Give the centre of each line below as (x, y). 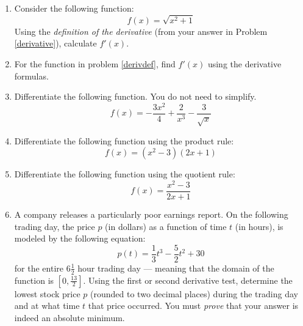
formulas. (31, 76)
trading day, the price (55, 226)
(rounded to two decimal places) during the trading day (194, 293)
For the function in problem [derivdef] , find (95, 63)
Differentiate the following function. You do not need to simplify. (135, 96)
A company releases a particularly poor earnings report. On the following (151, 214)
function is (34, 280)
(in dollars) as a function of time (166, 226)
